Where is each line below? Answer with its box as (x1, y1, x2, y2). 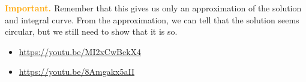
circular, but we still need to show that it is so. (5, 25, 178, 38)
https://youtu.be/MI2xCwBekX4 (19, 45, 142, 57)
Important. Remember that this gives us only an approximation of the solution (5, 2, 302, 14)
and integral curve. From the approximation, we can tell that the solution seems (5, 13, 299, 26)
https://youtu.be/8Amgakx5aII (19, 65, 135, 78)
